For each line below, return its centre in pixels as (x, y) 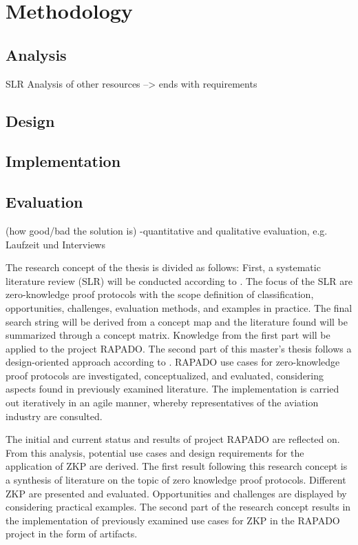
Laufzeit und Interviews (55, 244)
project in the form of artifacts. (72, 534)
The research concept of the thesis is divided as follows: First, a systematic (163, 267)
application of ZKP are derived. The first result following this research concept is (177, 466)
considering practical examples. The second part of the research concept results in (178, 507)
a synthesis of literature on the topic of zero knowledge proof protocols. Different (176, 480)
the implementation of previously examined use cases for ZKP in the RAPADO (173, 520)
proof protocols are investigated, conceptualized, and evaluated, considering (165, 375)
